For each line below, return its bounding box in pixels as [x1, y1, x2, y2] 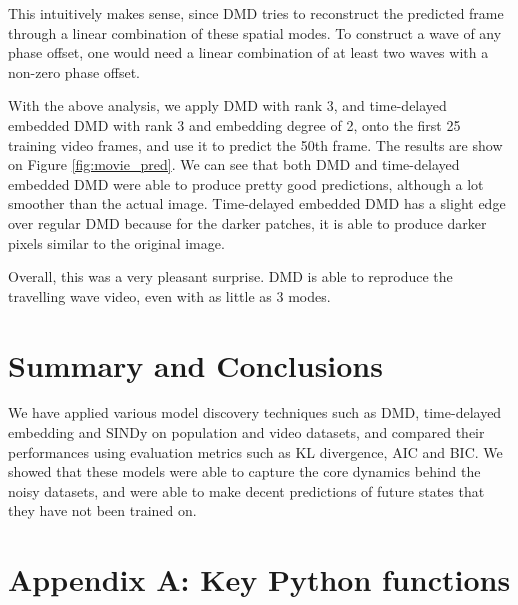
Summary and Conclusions [8, 344, 383, 385]
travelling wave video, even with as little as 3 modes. [8, 285, 331, 306]
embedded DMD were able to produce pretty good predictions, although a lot [8, 173, 484, 194]
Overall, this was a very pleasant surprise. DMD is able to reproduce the [8, 266, 453, 287]
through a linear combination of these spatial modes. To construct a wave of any [8, 22, 502, 43]
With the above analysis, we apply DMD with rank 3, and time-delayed [8, 95, 447, 116]
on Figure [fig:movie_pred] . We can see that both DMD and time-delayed [8, 154, 460, 175]
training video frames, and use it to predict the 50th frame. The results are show [8, 134, 503, 155]
